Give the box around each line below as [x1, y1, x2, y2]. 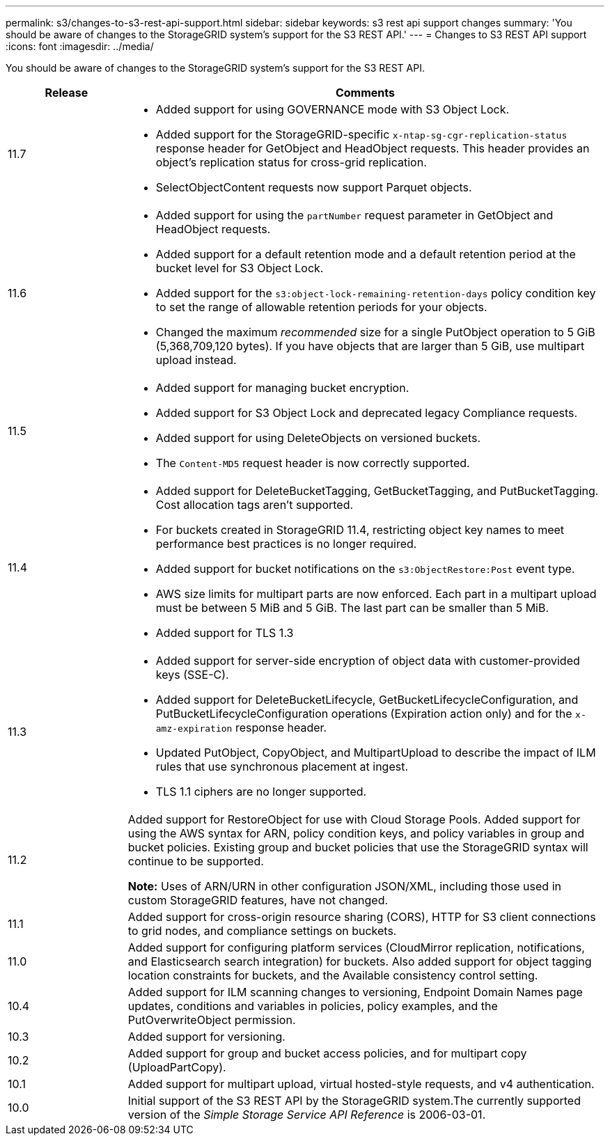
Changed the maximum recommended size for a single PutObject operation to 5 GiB [155, 325, 595, 339]
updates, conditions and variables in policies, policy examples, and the [127, 999, 498, 1013]
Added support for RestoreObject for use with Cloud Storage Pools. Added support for [127, 812, 581, 826]
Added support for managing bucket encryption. [155, 381, 409, 395]
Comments [335, 86, 395, 100]
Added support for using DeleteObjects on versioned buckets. [155, 431, 481, 445]
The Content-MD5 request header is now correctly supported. [155, 456, 470, 470]
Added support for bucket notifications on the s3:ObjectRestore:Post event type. [155, 562, 575, 576]
